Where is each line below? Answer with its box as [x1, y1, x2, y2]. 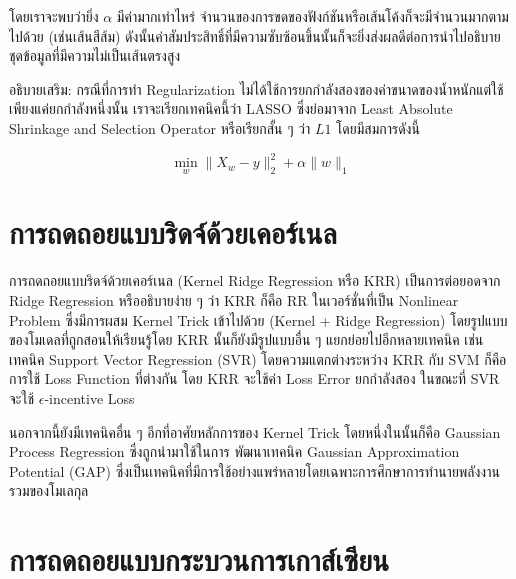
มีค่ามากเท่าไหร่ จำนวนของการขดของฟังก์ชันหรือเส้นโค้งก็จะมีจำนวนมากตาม [116, 6, 509, 26]
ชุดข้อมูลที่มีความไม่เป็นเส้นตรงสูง [9, 45, 181, 66]
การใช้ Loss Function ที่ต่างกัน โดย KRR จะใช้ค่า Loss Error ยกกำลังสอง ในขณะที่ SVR [9, 368, 500, 389]
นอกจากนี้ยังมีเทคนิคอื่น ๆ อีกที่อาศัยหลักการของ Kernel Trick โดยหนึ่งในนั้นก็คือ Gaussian [9, 421, 501, 442]
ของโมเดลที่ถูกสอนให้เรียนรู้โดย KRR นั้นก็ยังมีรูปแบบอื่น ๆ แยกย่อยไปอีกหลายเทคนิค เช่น [9, 329, 484, 350]
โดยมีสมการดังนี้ [336, 117, 420, 138]
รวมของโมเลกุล [9, 480, 89, 501]
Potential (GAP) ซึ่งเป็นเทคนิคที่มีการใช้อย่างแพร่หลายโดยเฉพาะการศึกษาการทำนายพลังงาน [9, 460, 500, 481]
